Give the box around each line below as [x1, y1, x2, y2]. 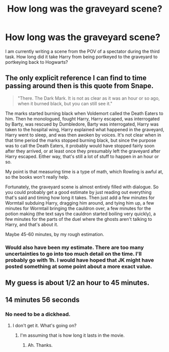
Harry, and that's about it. [5, 221, 59, 227]
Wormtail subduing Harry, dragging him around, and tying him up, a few [5, 200, 154, 206]
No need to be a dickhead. [5, 311, 71, 318]
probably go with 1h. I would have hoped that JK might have [5, 256, 154, 263]
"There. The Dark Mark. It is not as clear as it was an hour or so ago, [17, 95, 160, 101]
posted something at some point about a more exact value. [5, 263, 152, 270]
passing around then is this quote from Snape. [5, 82, 154, 90]
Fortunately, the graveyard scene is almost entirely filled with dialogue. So [5, 183, 159, 190]
